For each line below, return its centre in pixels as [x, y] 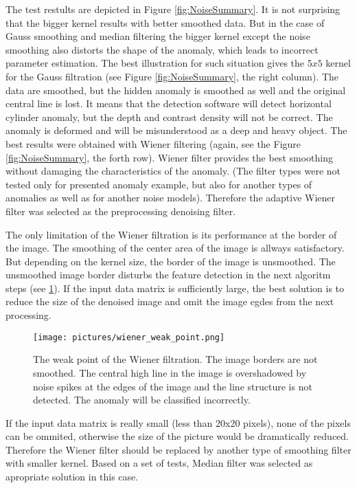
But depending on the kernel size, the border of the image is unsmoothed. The [171, 261]
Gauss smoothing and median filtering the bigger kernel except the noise [158, 36]
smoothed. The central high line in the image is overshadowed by [170, 372]
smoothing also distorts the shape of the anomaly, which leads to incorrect [162, 49]
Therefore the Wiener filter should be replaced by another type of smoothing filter [178, 449]
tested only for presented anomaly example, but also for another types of [159, 184]
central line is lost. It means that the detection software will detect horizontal [169, 103]
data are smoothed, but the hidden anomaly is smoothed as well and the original [176, 90]
